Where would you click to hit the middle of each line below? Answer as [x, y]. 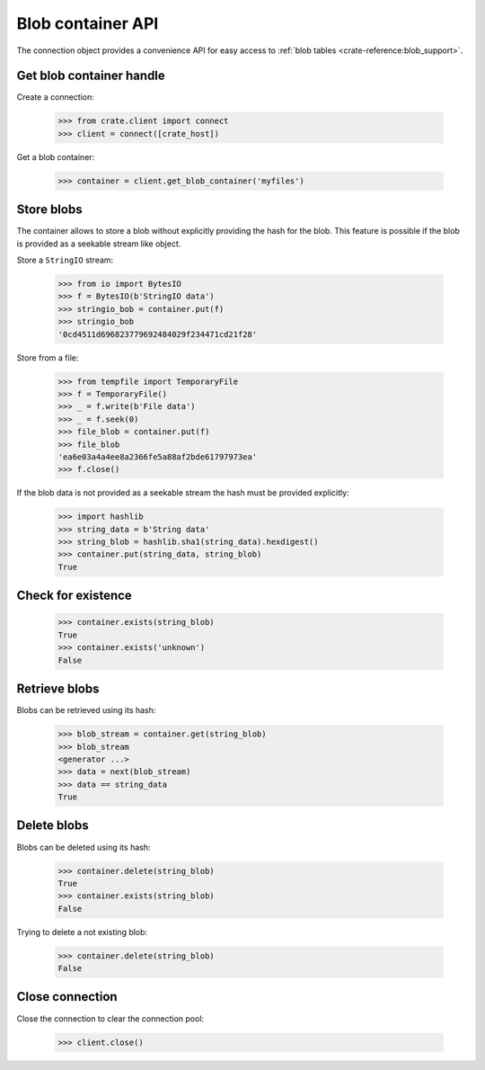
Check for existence [74, 596]
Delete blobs [53, 826]
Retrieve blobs [58, 689]
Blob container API [88, 23]
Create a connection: [55, 97]
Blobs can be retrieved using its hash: [86, 710]
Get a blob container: [56, 156]
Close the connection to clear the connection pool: [110, 1018]
